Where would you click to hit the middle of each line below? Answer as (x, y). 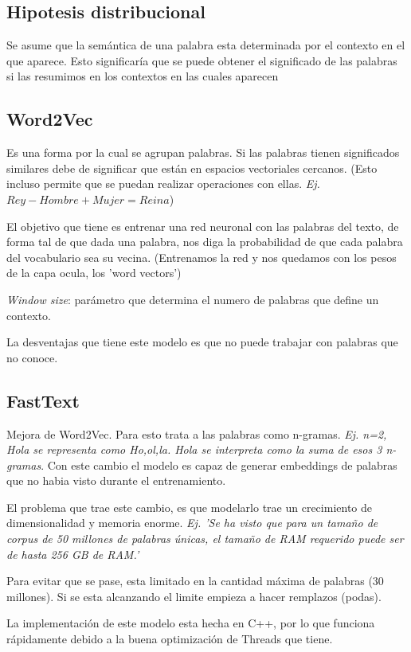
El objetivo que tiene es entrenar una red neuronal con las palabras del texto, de (203, 226)
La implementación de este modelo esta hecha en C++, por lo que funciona (191, 623)
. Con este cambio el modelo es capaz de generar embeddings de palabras (219, 465)
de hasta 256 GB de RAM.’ (73, 554)
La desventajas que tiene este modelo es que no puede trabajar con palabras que (202, 342)
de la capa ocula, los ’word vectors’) (94, 273)
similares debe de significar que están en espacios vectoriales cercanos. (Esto (192, 168)
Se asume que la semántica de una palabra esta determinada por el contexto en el (206, 45)
